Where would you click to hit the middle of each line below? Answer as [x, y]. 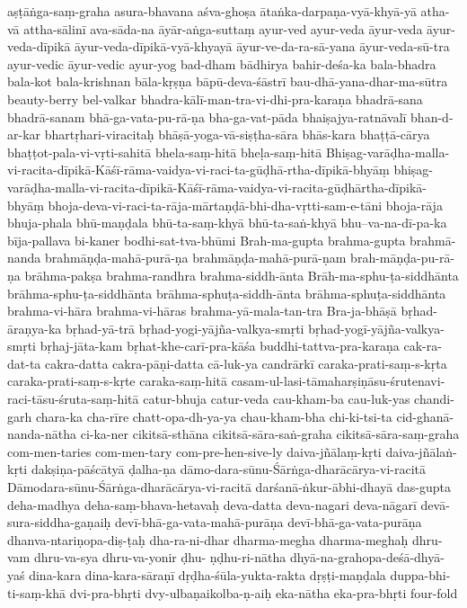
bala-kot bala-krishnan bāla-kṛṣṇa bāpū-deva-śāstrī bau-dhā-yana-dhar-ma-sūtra [228, 81]
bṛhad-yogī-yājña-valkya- [376, 328]
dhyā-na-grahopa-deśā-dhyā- [367, 557]
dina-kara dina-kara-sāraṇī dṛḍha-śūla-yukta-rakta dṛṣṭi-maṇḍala [207, 575]
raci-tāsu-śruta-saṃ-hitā [73, 399]
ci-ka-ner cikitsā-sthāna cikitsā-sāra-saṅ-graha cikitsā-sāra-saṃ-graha [270, 434]
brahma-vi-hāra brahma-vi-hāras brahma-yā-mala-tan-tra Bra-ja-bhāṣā [202, 311]
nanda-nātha [42, 434]
